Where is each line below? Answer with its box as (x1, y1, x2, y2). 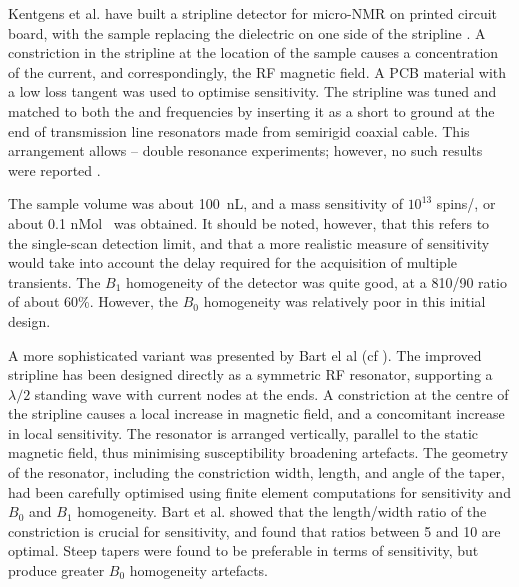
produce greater (8, 560, 105, 581)
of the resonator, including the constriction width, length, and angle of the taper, (8, 462, 505, 483)
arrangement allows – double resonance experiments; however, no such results (8, 140, 483, 161)
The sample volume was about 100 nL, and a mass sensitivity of (8, 193, 403, 214)
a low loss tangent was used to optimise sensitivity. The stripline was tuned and (8, 81, 497, 102)
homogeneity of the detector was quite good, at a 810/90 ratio (126, 271, 507, 292)
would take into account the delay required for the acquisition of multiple (8, 252, 457, 273)
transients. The (8, 271, 101, 292)
